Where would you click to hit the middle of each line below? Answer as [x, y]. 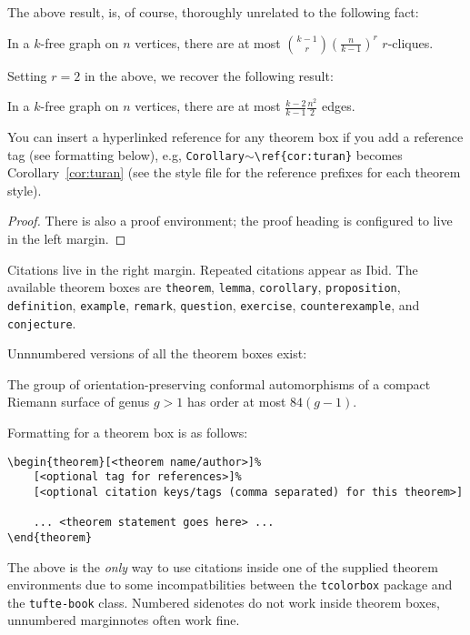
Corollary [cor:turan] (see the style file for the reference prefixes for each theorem [234, 172]
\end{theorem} [50, 537]
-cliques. [410, 42]
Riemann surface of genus [79, 402]
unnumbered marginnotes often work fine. [124, 620]
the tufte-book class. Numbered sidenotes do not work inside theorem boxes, [224, 602]
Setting [27, 75]
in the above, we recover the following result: [209, 75]
